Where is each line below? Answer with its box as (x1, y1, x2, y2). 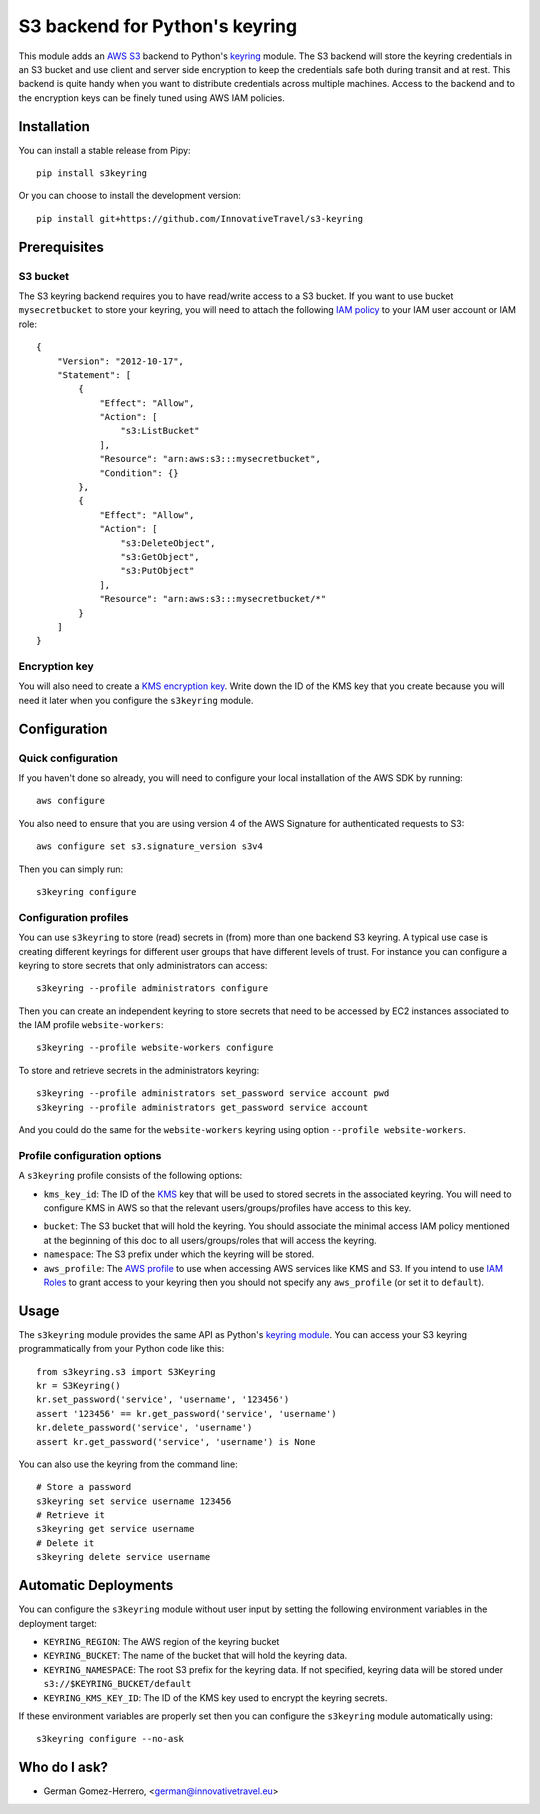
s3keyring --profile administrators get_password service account (36, 1101, 369, 1113)
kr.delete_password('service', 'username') (36, 1422, 253, 1434)
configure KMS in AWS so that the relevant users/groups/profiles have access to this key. (43, 1201, 412, 1214)
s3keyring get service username (36, 1523, 195, 1535)
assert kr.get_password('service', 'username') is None (36, 1436, 316, 1447)
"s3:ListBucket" (120, 425, 200, 437)
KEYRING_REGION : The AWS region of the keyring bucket (43, 1635, 280, 1647)
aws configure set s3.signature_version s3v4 (36, 841, 264, 852)
